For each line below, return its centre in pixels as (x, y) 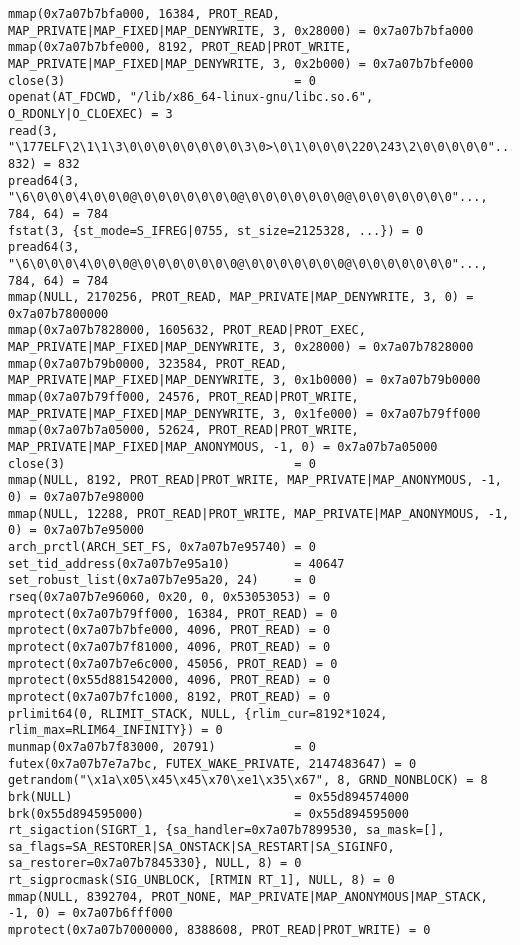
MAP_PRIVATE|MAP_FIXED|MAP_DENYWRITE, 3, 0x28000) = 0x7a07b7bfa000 (241, 30)
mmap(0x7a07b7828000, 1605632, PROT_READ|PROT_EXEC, (187, 330)
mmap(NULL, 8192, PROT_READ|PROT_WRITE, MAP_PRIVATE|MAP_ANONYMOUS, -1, (255, 480)
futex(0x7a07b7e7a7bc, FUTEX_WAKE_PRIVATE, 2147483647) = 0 (212, 763)
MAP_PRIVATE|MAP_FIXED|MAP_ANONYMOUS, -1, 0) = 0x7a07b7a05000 (223, 447)
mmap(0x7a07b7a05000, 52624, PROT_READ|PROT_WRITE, (183, 430)
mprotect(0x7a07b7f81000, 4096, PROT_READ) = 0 (169, 646)
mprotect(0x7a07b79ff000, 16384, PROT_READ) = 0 (173, 613)
